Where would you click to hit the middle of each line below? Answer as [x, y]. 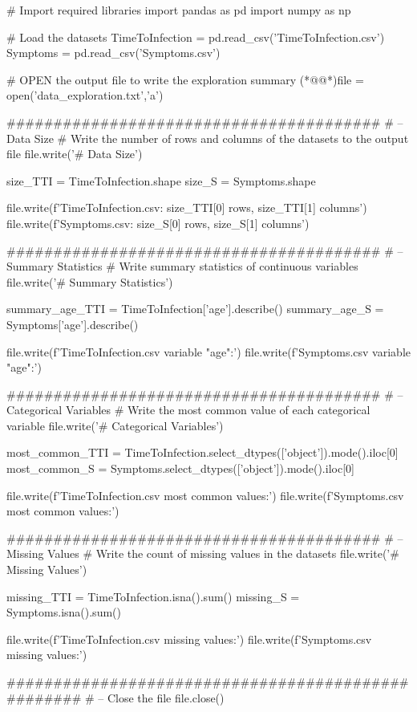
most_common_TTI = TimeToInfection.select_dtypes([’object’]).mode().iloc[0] [202, 452]
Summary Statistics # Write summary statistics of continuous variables [182, 266]
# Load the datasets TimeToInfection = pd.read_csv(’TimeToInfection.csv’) [196, 37]
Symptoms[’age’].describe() [73, 324]
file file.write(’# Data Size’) [75, 154]
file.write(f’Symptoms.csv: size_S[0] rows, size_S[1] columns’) [158, 223]
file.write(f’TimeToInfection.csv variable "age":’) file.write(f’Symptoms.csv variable [208, 351]
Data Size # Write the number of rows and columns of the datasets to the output [208, 138]
